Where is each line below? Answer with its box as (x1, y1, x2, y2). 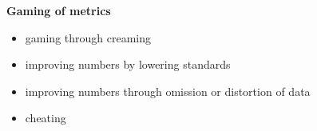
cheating (25, 109, 66, 126)
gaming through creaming (25, 29, 152, 46)
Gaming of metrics (6, 2, 111, 18)
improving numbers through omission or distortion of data (25, 82, 311, 99)
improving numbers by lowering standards (25, 56, 231, 73)
